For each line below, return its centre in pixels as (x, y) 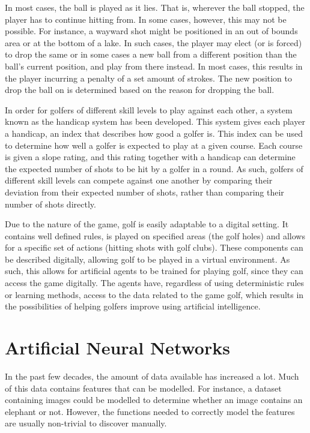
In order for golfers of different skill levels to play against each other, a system (149, 109)
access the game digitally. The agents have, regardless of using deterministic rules (155, 283)
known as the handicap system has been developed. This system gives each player (155, 121)
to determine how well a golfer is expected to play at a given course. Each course (154, 145)
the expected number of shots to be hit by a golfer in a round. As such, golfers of (154, 168)
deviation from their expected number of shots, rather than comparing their (144, 192)
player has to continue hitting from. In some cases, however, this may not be (146, 19)
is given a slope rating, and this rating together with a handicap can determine (150, 157)
